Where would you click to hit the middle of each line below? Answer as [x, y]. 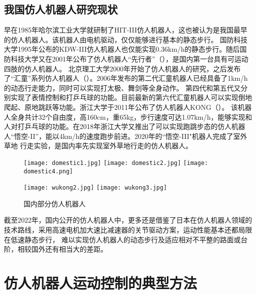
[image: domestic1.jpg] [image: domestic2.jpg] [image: [116, 163]
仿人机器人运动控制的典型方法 [101, 283]
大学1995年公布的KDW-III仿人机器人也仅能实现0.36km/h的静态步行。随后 [122, 49]
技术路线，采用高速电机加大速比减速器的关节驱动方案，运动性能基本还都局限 [128, 230]
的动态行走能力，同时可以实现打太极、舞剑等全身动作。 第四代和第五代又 [122, 87]
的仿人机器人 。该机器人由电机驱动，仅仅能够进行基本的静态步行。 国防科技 [126, 39]
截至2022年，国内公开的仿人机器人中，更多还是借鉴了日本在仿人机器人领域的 [128, 220]
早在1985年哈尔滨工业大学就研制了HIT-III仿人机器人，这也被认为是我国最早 [126, 30]
